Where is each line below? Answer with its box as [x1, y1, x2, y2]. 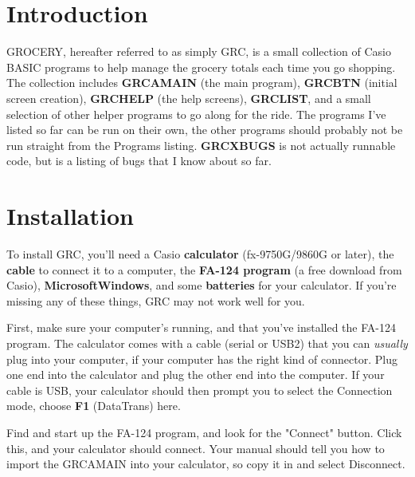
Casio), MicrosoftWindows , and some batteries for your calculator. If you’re [6, 277, 397, 294]
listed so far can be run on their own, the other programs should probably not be [6, 121, 403, 138]
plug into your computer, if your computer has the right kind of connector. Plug [6, 350, 397, 367]
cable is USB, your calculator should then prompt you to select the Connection [6, 381, 393, 398]
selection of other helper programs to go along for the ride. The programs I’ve [6, 105, 386, 122]
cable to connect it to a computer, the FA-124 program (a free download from [6, 261, 402, 278]
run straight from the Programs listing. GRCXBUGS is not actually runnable [6, 136, 396, 153]
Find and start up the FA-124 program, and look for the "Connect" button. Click [6, 424, 402, 440]
